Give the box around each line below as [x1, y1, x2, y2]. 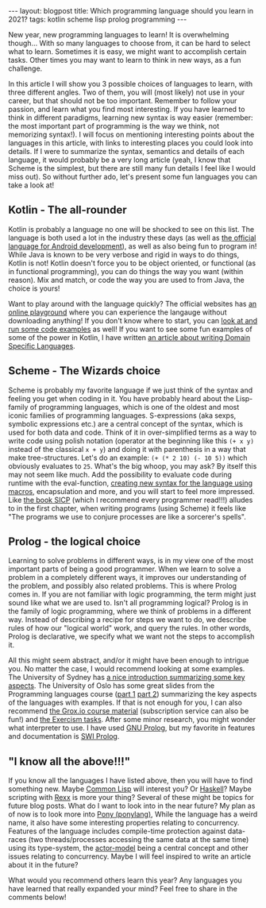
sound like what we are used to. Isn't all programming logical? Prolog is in [8, 598, 249, 608]
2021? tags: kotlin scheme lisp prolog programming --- [8, 14, 187, 24]
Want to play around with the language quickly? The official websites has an [8, 299, 257, 308]
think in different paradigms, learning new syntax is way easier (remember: [8, 113, 253, 122]
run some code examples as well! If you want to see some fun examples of [8, 324, 253, 334]
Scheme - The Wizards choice [8, 364, 161, 378]
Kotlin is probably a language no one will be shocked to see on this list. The [8, 224, 255, 234]
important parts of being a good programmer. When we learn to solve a [8, 564, 241, 574]
